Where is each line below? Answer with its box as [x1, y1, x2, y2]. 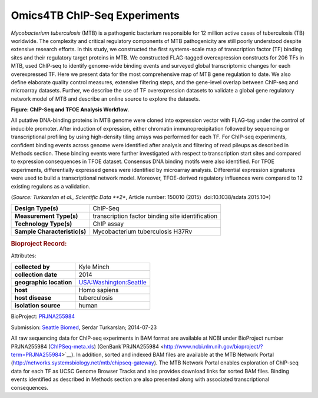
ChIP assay [92, 220, 124, 228]
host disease [14, 294, 51, 302]
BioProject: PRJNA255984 [11, 313, 75, 320]
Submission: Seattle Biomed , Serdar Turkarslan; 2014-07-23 [11, 324, 157, 331]
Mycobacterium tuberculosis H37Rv [92, 227, 193, 236]
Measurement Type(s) [14, 212, 78, 220]
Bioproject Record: [11, 239, 67, 247]
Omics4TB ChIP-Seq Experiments [11, 9, 180, 22]
